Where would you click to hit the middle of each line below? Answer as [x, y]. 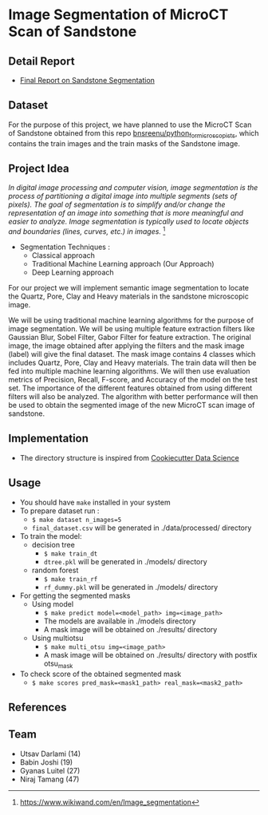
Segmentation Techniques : [65, 247]
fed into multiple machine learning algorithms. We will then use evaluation [129, 371]
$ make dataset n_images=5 [77, 520]
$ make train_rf [71, 579]
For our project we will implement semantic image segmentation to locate [129, 288]
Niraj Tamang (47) [49, 779]
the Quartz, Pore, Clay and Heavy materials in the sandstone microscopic [128, 296]
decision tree [53, 544]
